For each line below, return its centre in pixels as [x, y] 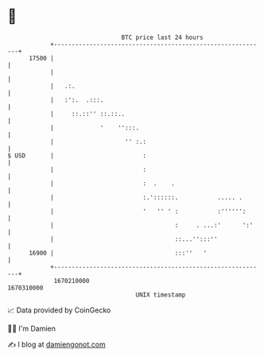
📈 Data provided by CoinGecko [59, 310]
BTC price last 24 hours [162, 37]
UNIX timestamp [161, 295]
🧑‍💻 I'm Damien [32, 328]
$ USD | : [77, 155]
